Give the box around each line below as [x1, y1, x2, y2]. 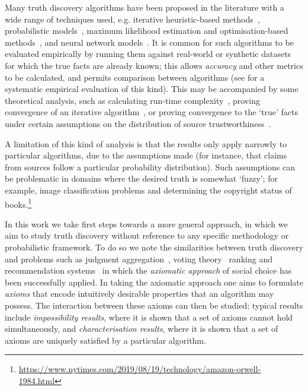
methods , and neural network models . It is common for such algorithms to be [5, 36, 294, 48]
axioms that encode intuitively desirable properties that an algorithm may [5, 287, 274, 300]
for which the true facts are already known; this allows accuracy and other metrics [5, 59, 303, 71]
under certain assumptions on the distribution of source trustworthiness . [5, 117, 271, 129]
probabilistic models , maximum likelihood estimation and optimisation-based [5, 24, 288, 37]
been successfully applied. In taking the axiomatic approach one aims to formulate [5, 275, 303, 288]
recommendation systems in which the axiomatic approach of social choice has [5, 264, 292, 277]
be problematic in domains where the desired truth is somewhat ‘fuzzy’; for [5, 172, 278, 185]
